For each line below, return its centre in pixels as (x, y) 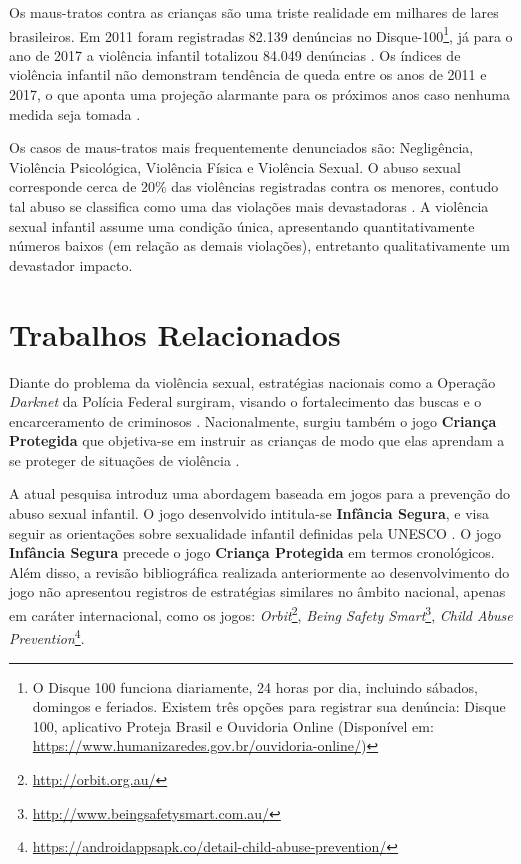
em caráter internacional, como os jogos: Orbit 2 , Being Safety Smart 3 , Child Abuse (261, 613)
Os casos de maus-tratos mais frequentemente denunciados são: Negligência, (241, 147)
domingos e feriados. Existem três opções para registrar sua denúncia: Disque (269, 706)
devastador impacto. (71, 264)
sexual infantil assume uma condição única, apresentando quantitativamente (242, 225)
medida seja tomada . (75, 113)
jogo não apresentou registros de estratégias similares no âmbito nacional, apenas (257, 591)
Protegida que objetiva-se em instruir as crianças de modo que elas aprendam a (257, 440)
